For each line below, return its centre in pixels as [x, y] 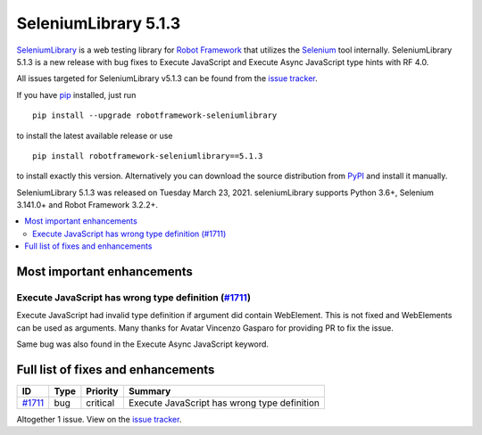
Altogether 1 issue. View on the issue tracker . [99, 420]
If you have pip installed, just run [76, 94]
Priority [103, 391]
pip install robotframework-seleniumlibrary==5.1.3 [148, 156]
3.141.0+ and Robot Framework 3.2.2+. [87, 205]
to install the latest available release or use [95, 135]
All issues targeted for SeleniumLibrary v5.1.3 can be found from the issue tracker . [167, 78]
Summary [150, 391]
